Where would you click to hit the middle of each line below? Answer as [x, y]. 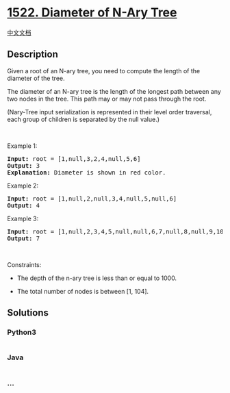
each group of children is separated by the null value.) [83, 119]
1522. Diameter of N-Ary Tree [92, 13]
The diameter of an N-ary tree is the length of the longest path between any [114, 91]
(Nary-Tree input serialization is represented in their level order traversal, [110, 112]
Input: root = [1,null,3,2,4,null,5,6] [74, 159]
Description [33, 54]
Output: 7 [23, 238]
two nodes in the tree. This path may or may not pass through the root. [107, 99]
